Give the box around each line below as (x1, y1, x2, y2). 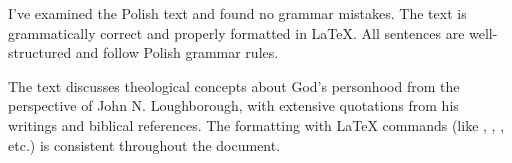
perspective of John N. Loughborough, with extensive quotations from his (8, 95, 459, 116)
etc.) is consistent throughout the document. (8, 134, 281, 155)
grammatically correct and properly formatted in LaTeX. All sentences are (8, 22, 465, 43)
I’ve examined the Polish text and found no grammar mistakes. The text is (8, 3, 467, 23)
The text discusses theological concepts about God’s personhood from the (8, 75, 460, 96)
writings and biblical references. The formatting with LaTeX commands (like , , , (8, 114, 505, 135)
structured (8, 42, 72, 63)
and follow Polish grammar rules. (75, 42, 279, 63)
